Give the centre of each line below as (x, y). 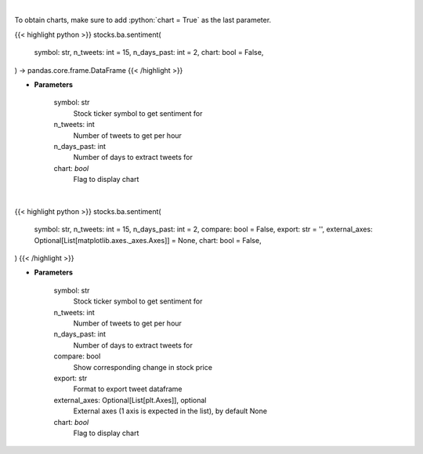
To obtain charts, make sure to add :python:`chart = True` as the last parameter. (143, 20)
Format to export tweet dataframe (128, 389)
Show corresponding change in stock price (143, 367)
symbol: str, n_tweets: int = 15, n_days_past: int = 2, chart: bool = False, (149, 53)
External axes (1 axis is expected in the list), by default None (170, 411)
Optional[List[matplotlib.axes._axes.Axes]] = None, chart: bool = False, (148, 240)
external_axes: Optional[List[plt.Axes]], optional (130, 400)
